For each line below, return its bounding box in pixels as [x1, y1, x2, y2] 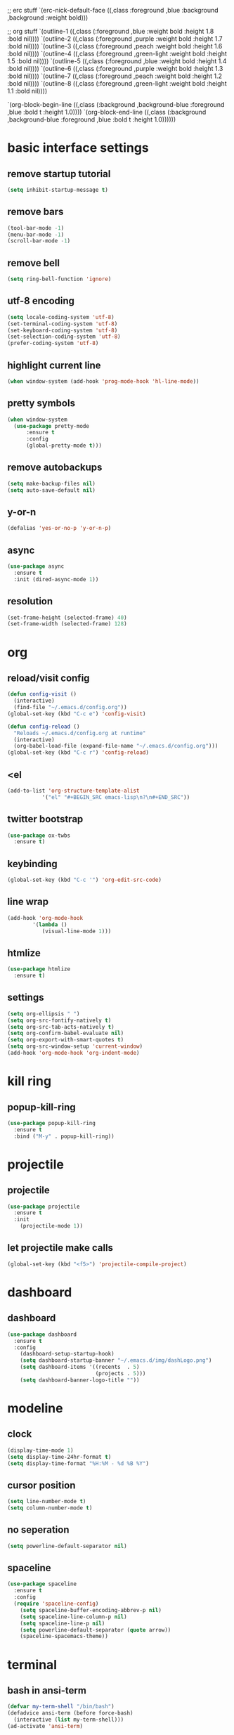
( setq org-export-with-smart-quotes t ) [7, 1037, 124, 1044]
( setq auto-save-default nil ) [7, 486, 96, 494]
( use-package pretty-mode [13, 422, 90, 429]
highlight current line [7, 359, 101, 371]
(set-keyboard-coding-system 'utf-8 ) [7, 327, 118, 334]
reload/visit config [7, 672, 90, 684]
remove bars [7, 206, 64, 218]
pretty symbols [7, 397, 76, 410]
